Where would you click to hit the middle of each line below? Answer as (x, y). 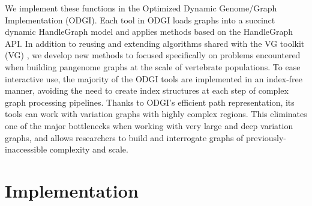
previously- (266, 137)
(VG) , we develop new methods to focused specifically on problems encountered (153, 55)
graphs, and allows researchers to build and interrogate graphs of (124, 137)
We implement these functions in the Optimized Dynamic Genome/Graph (141, 8)
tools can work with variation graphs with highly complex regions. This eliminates (156, 114)
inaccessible (26, 149)
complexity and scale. (89, 149)
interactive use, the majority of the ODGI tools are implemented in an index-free (154, 78)
